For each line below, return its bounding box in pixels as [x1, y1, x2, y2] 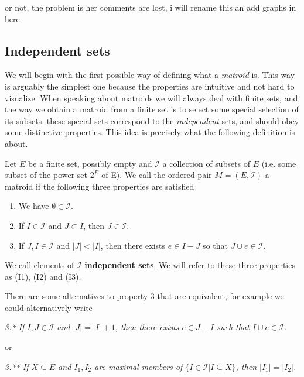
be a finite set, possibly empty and [28, 157, 152, 169]
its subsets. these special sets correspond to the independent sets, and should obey [5, 114, 299, 126]
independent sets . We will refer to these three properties [84, 259, 295, 271]
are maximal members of [94, 360, 183, 372]
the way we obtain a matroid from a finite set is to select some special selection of [5, 103, 299, 115]
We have [18, 200, 49, 212]
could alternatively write [5, 301, 93, 313]
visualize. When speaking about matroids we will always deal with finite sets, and [5, 91, 298, 104]
